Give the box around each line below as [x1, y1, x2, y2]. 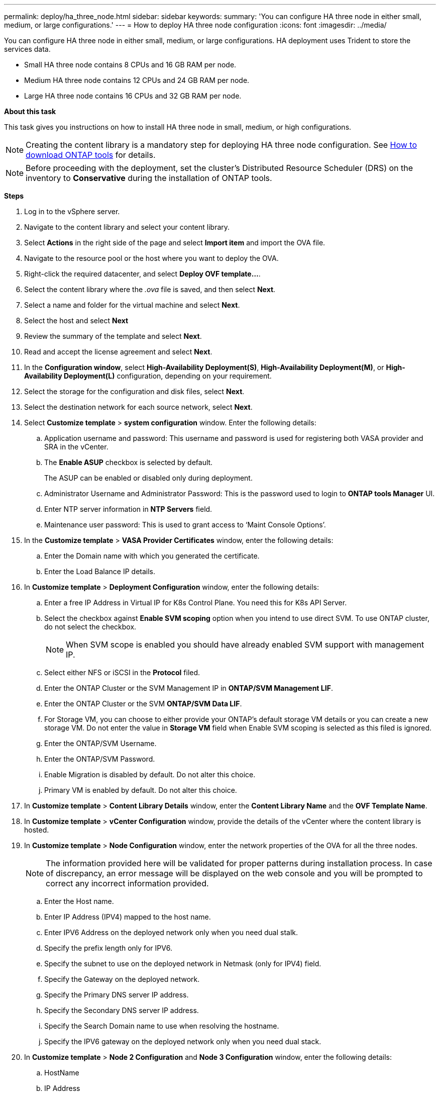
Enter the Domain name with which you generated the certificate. [44, 552, 260, 560]
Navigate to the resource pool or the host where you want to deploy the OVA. [24, 254, 279, 262]
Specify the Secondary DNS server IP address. [44, 1006, 199, 1015]
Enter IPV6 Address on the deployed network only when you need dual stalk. [44, 928, 298, 937]
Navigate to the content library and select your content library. [24, 223, 230, 231]
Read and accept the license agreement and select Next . [24, 347, 212, 356]
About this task [4, 107, 56, 116]
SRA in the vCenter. [44, 442, 108, 451]
